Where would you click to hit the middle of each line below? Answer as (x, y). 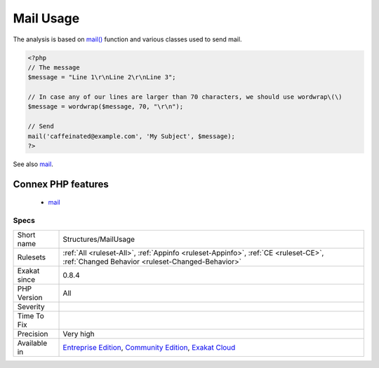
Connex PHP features (61, 184)
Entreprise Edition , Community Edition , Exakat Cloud (149, 347)
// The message (54, 67)
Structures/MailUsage (99, 239)
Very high (79, 334)
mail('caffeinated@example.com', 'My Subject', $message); (131, 136)
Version (30, 297)
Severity (31, 306)
